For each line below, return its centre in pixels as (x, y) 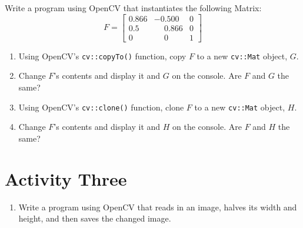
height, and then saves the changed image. (95, 218)
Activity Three (66, 178)
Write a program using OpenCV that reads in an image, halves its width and (158, 207)
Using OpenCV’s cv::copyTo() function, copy (102, 56)
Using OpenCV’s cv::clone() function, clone (101, 107)
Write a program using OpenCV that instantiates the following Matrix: (133, 8)
